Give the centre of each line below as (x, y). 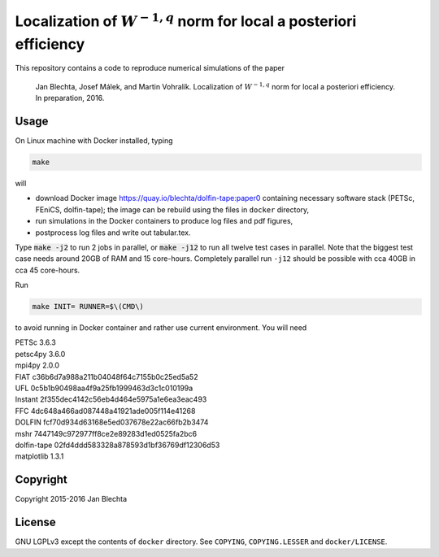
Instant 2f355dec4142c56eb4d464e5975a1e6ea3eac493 (111, 399)
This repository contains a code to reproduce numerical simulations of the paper (150, 68)
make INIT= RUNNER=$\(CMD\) (88, 307)
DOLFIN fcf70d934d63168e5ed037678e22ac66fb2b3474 (112, 422)
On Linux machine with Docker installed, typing (94, 141)
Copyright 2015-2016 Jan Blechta (71, 499)
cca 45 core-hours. (48, 270)
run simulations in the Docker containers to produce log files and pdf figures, (164, 221)
